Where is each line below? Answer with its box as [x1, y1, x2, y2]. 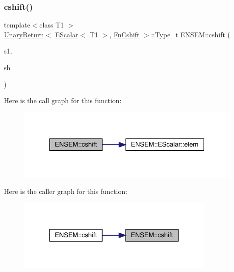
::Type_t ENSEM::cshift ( [151, 29, 230, 39]
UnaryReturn [4, 29, 44, 39]
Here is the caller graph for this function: [4, 186, 128, 196]
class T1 [39, 20, 64, 30]
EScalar [55, 29, 78, 39]
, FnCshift [109, 29, 140, 39]
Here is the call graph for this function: [4, 95, 122, 106]
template [4, 20, 30, 30]
